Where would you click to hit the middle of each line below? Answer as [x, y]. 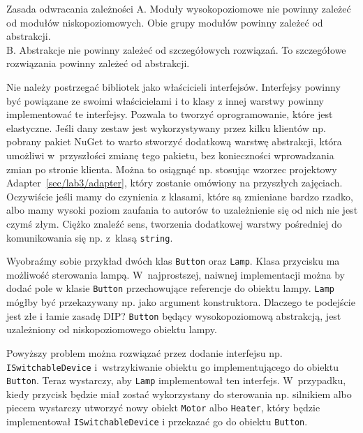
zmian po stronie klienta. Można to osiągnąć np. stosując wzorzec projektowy [172, 169]
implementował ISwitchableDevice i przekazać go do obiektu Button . [157, 421]
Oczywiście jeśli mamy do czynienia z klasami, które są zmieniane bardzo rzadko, [180, 196]
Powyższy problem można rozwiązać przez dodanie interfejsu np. [145, 352]
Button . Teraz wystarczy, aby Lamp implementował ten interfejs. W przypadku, [176, 380]
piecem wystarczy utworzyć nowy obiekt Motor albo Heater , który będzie [163, 408]
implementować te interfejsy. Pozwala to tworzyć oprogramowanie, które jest [170, 114]
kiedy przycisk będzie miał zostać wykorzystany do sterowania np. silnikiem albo [179, 394]
